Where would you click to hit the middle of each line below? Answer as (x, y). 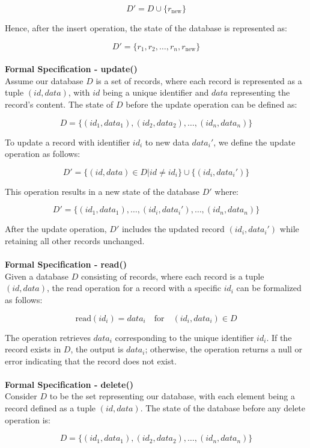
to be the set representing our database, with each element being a (172, 396)
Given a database (37, 276)
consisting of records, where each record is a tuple (172, 276)
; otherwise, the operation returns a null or (224, 349)
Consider (21, 396)
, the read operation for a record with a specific (134, 288)
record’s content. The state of (59, 104)
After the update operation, (56, 229)
